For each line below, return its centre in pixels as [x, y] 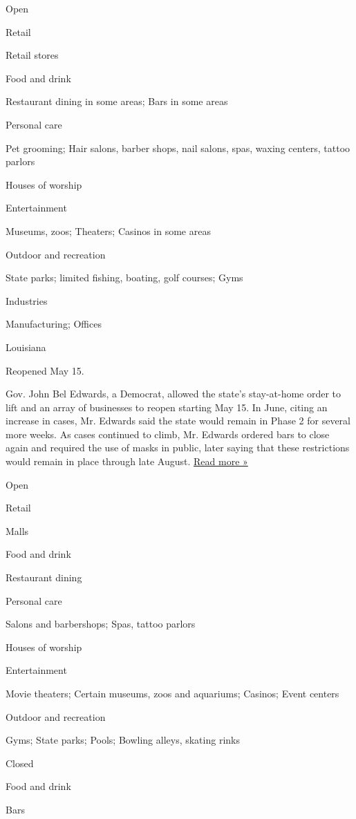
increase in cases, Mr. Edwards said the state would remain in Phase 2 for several [178, 421]
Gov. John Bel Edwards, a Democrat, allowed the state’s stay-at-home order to [174, 394]
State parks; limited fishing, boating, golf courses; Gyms [124, 277]
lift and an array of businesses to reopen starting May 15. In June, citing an [167, 407]
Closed [20, 763]
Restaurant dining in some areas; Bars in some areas [117, 101]
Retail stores [32, 55]
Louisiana [26, 347]
